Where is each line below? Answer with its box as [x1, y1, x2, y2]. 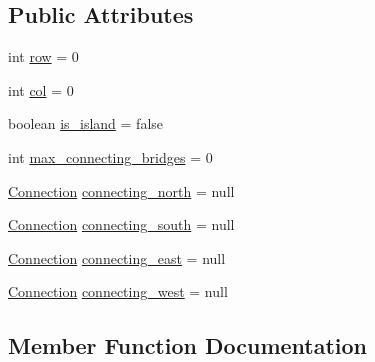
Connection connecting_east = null [8, 247, 226, 268]
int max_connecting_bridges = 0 [8, 146, 213, 167]
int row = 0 [8, 46, 79, 67]
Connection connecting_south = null [8, 214, 235, 235]
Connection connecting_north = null [8, 180, 235, 201]
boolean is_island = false [8, 113, 164, 134]
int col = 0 [8, 79, 74, 100]
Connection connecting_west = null [8, 281, 228, 302]
